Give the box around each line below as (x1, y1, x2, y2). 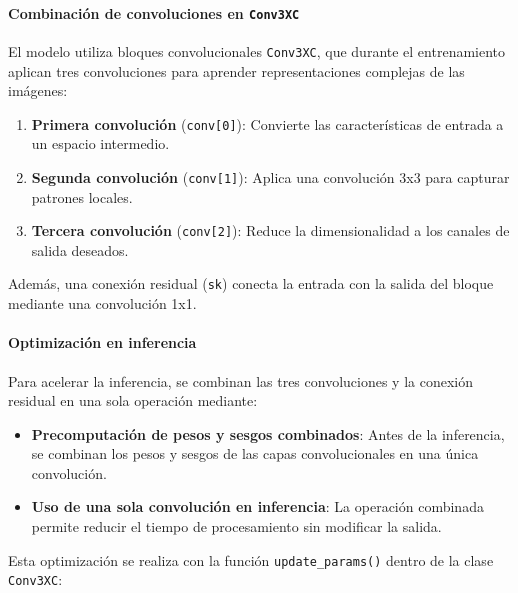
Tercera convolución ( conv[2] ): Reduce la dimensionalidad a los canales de (31, 220, 510, 241)
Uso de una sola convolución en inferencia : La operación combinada (31, 496, 484, 517)
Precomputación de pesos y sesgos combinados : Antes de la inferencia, (31, 423, 505, 444)
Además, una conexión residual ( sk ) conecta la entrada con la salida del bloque (8, 273, 494, 294)
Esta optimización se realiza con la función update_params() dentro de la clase (8, 549, 494, 570)
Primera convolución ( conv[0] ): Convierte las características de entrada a (31, 113, 504, 134)
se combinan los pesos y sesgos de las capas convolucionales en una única (31, 443, 479, 464)
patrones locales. (31, 186, 133, 207)
